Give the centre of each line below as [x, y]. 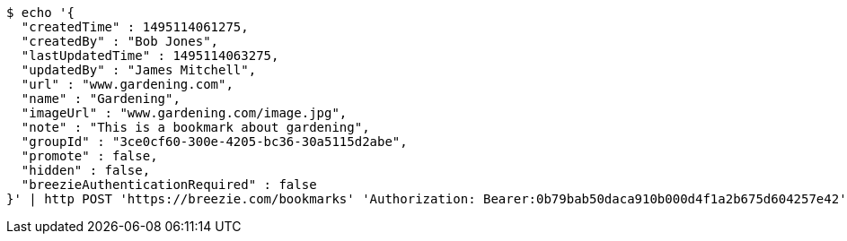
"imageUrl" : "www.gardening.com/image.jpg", [184, 113]
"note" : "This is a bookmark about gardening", [195, 127]
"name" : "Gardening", [101, 99]
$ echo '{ [40, 13]
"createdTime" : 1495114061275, [135, 27]
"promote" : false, [89, 156]
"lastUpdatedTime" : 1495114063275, [150, 56]
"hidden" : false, [86, 170]
